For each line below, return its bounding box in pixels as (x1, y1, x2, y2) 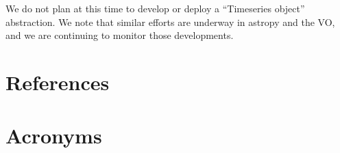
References (5, 68, 110, 96)
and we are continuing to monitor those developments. (5, 28, 234, 42)
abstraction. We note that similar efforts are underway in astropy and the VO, (5, 14, 335, 29)
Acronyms (5, 122, 102, 150)
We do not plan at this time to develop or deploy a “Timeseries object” (5, 1, 305, 15)
